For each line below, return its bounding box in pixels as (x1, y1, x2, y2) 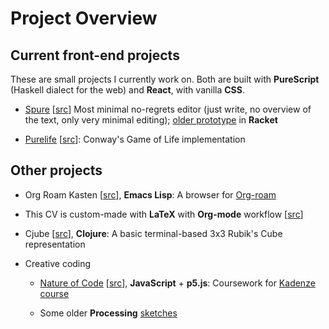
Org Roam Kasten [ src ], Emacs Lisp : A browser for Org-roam (24, 188, 277, 201)
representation (24, 238, 86, 250)
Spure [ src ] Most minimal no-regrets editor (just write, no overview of (24, 103, 312, 115)
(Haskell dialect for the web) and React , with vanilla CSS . (10, 84, 245, 96)
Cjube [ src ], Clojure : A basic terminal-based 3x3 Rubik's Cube (24, 227, 283, 239)
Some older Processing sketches (39, 307, 178, 319)
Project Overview (10, 7, 158, 30)
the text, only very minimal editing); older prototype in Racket (24, 114, 278, 126)
